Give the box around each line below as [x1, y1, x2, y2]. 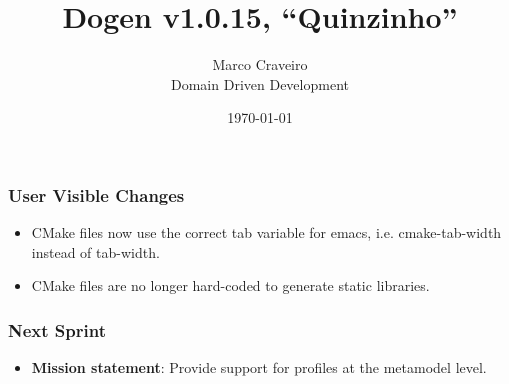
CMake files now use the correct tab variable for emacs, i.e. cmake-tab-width [31, 222, 502, 243]
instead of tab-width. [31, 241, 160, 262]
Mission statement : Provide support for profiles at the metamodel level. [31, 357, 487, 378]
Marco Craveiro [212, 54, 308, 75]
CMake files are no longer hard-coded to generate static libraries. [31, 275, 430, 296]
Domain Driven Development [171, 73, 349, 94]
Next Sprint [8, 317, 106, 342]
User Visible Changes [8, 182, 185, 207]
